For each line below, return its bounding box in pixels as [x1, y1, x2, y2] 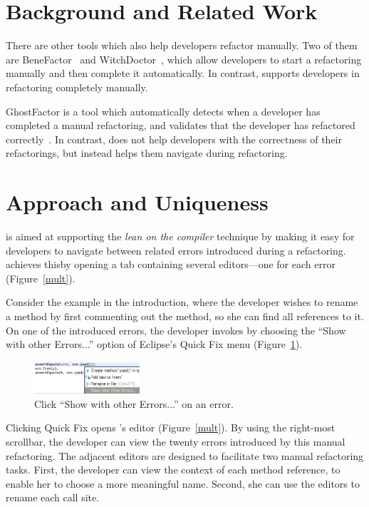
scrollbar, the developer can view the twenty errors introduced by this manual [6, 434, 345, 449]
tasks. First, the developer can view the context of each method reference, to [6, 462, 341, 477]
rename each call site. [6, 490, 100, 505]
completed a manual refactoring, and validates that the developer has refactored [6, 118, 355, 133]
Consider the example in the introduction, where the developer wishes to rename [6, 295, 358, 309]
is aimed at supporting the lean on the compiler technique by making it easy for [6, 229, 355, 243]
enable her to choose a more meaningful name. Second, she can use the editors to [6, 476, 360, 491]
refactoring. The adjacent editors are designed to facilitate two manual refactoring [6, 448, 364, 463]
